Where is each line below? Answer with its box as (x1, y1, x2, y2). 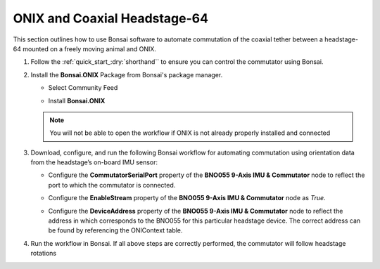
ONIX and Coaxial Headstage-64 (13, 11, 209, 26)
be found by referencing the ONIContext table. (48, 226, 183, 235)
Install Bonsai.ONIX (48, 96, 106, 105)
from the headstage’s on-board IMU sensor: (30, 158, 158, 166)
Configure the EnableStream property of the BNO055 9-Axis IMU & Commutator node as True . (48, 194, 327, 202)
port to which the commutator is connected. (48, 181, 176, 189)
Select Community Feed (48, 84, 118, 92)
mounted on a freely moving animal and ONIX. (22, 44, 156, 53)
